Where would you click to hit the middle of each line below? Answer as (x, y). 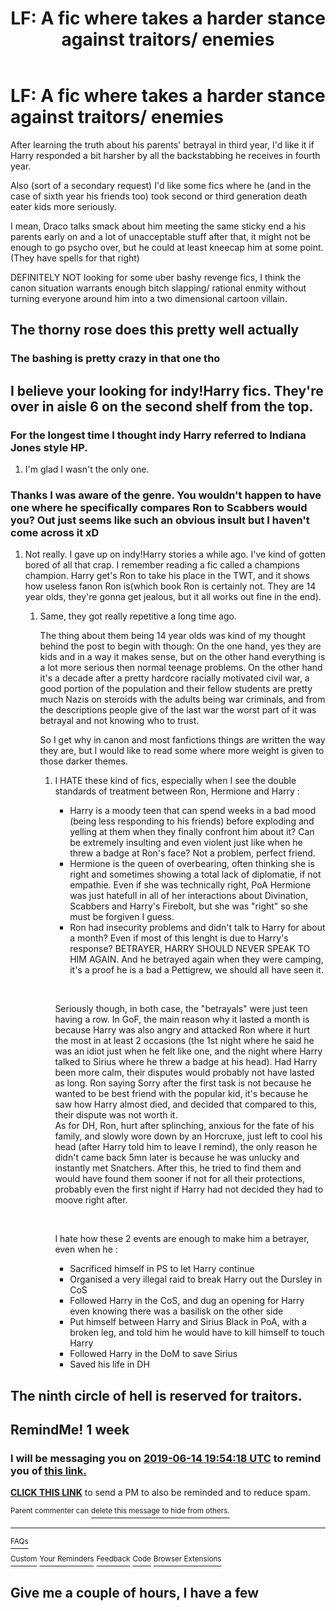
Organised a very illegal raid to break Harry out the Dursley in (196, 1279)
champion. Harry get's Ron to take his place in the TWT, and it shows (167, 576)
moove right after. (91, 1200)
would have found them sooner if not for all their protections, (179, 1179)
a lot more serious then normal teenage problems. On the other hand (181, 668)
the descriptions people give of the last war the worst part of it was (178, 710)
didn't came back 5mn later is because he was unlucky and (177, 1158)
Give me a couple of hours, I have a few (135, 1593)
